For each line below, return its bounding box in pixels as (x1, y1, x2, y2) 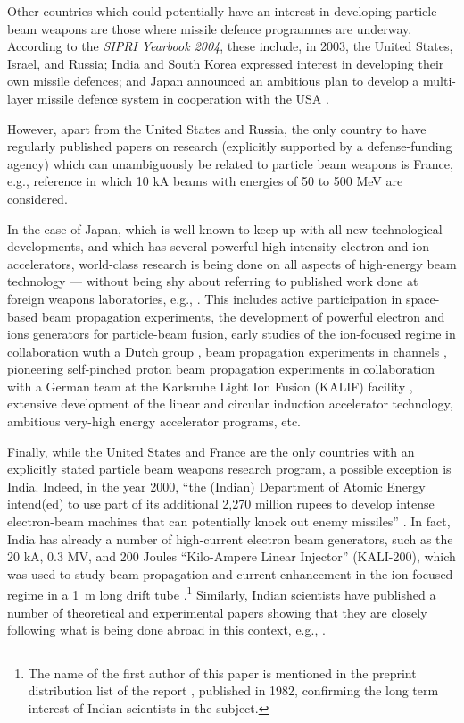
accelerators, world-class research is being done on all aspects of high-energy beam (7, 254, 457, 273)
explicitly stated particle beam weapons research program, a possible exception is (7, 459, 452, 478)
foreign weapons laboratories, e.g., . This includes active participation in (7, 289, 402, 307)
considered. (7, 189, 68, 207)
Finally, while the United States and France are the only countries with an (7, 441, 415, 460)
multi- (423, 71, 456, 90)
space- (405, 289, 440, 307)
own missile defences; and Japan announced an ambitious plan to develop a (7, 71, 419, 90)
